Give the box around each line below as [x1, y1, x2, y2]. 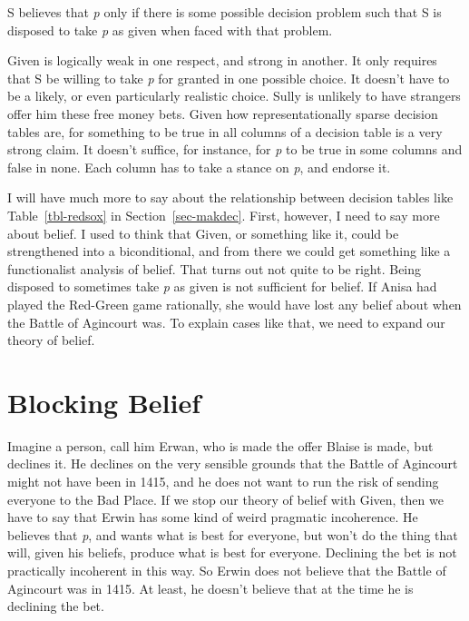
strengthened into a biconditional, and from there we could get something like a [7, 241, 451, 261]
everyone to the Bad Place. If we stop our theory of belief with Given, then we [7, 489, 444, 508]
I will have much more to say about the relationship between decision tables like [7, 188, 454, 207]
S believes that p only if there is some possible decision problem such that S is [7, 3, 442, 21]
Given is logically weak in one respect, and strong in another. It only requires [7, 51, 437, 70]
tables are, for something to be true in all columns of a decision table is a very [7, 122, 443, 141]
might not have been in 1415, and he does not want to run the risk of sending [7, 472, 439, 490]
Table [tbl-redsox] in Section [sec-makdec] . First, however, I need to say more [7, 205, 440, 224]
